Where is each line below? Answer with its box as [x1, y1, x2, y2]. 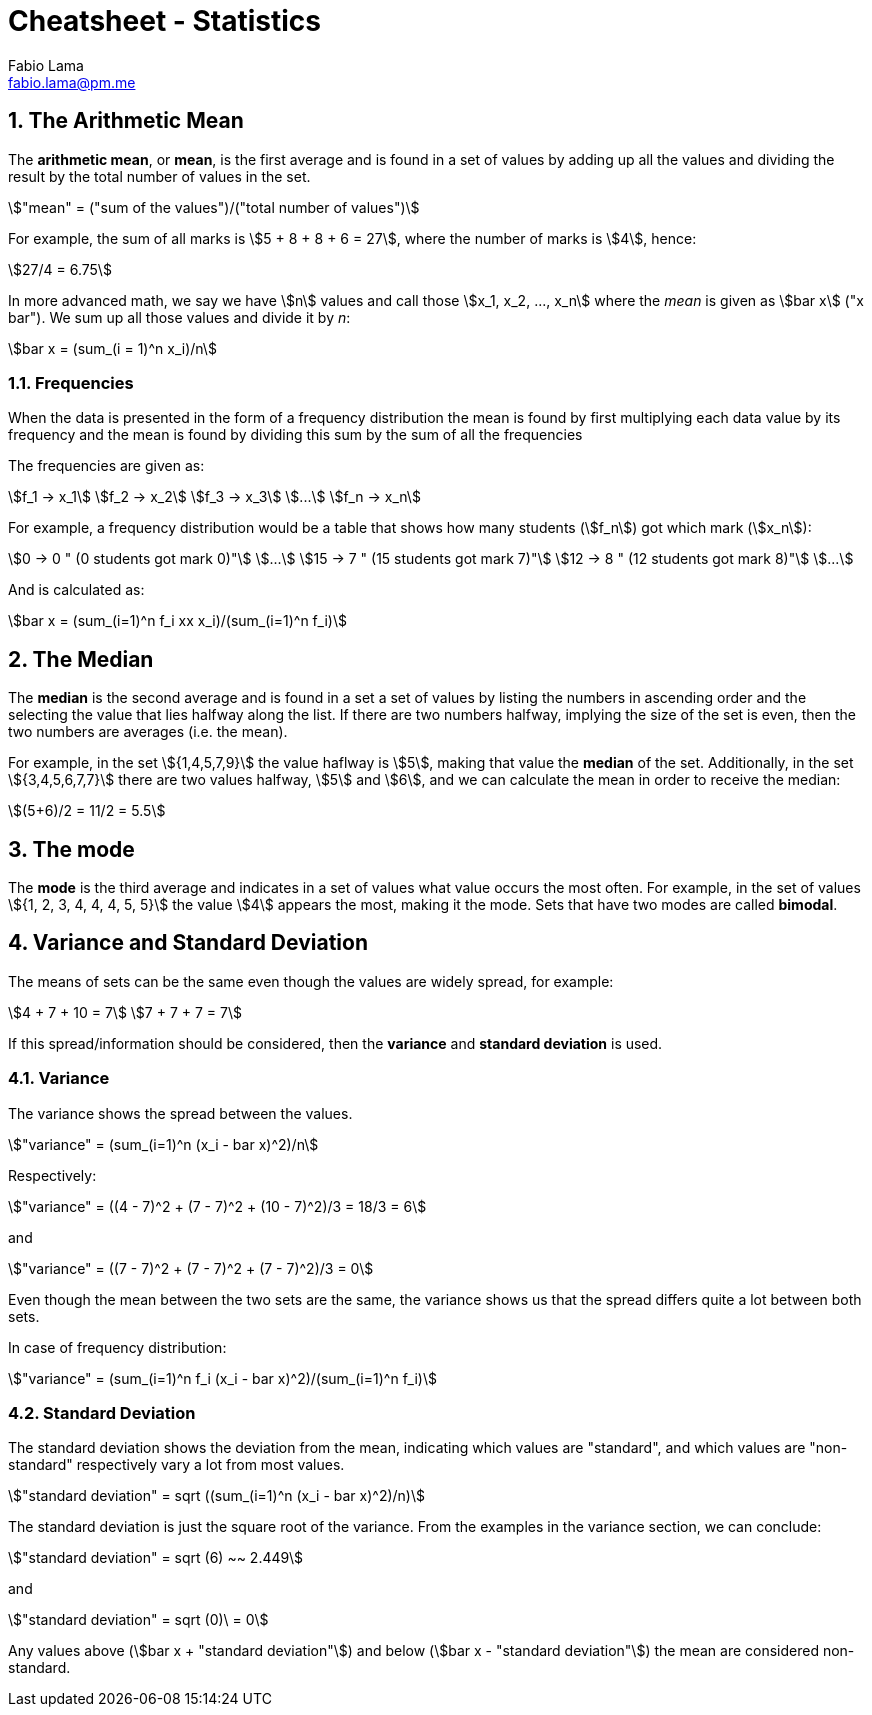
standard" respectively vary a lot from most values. [8, 1456, 345, 1474]
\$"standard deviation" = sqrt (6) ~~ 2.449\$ [8, 1549, 304, 1567]
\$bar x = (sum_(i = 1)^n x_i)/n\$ [8, 339, 217, 357]
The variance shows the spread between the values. [8, 1104, 353, 1122]
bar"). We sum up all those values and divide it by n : [8, 308, 351, 326]
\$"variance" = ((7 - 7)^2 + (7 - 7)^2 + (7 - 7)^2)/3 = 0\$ [8, 1259, 374, 1277]
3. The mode [8, 836, 135, 862]
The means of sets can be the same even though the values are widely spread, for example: [8, 972, 614, 990]
